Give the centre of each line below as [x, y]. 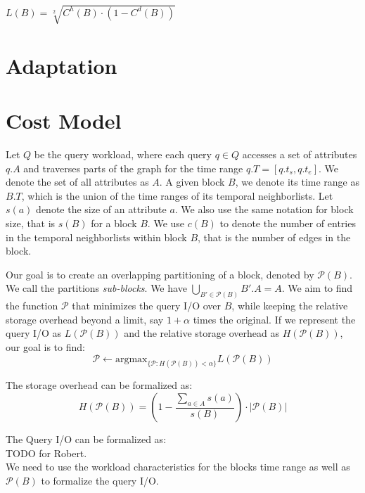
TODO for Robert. [46, 453]
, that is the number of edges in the [274, 237]
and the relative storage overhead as [201, 333]
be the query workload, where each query [123, 154]
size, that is [31, 223]
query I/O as [34, 333]
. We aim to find [317, 288]
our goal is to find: [45, 347]
